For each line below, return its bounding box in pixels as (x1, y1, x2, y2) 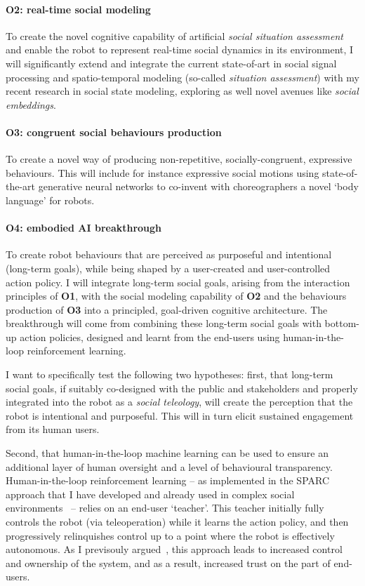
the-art (6, 179, 36, 194)
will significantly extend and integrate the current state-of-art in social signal (6, 55, 337, 70)
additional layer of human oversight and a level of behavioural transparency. (6, 459, 333, 474)
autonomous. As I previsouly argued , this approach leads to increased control (6, 542, 343, 557)
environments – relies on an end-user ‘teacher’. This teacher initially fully (6, 500, 324, 515)
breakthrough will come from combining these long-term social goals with (6, 316, 321, 331)
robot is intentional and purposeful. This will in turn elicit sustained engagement (6, 408, 354, 422)
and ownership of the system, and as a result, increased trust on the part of (6, 555, 331, 570)
